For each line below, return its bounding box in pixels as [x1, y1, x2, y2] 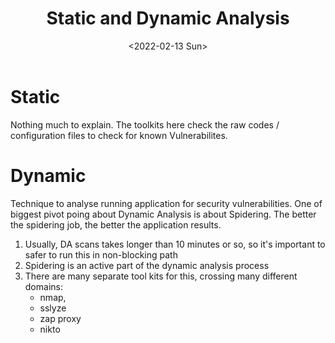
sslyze [39, 302, 67, 314]
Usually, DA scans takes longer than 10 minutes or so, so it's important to [24, 238, 326, 250]
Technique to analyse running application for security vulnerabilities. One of [10, 197, 323, 209]
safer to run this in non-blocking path [24, 248, 178, 261]
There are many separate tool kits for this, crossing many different [24, 270, 298, 282]
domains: [24, 280, 63, 292]
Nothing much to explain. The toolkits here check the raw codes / [10, 118, 280, 131]
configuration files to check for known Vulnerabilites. [10, 129, 228, 141]
